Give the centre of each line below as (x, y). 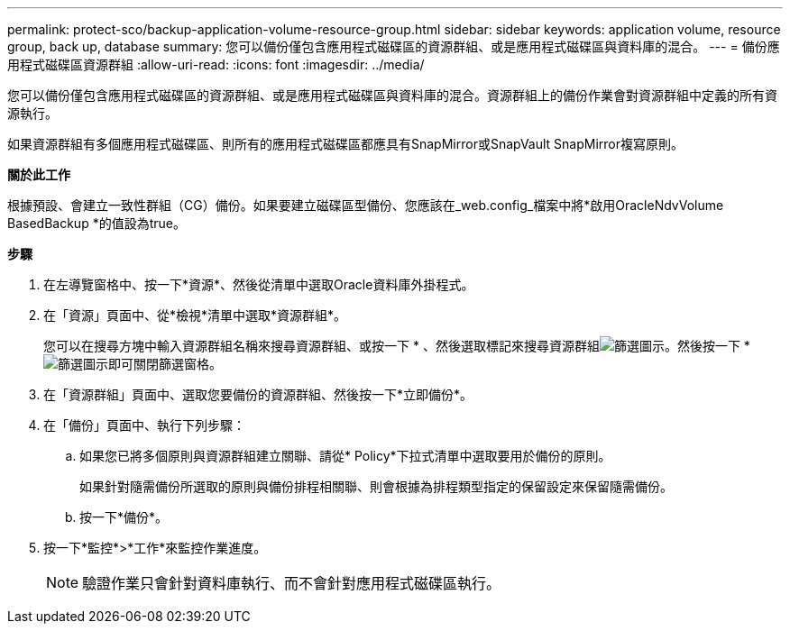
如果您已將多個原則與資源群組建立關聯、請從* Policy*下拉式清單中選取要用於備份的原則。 (345, 456)
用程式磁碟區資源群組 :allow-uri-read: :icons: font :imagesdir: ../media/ (216, 64)
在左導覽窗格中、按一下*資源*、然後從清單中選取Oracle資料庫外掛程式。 (259, 284)
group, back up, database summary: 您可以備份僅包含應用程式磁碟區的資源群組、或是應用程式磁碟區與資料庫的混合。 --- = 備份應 (394, 46)
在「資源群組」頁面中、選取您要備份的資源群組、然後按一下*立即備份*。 (258, 394)
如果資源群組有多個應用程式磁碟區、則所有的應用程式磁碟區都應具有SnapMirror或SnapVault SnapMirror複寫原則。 (346, 144)
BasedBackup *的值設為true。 (96, 223)
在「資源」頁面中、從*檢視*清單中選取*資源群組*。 (195, 315)
